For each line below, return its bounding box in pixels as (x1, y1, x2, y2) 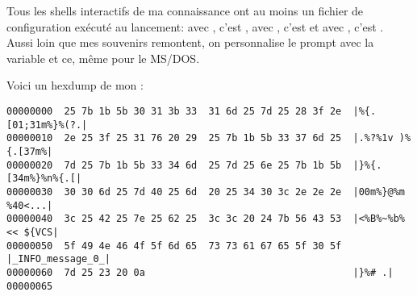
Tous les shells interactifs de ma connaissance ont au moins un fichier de (6, 2, 364, 19)
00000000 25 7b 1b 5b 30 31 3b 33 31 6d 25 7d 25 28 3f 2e (6, 105, 342, 117)
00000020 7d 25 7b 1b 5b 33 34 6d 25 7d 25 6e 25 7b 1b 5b (6, 159, 342, 171)
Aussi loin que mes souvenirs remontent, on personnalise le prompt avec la (6, 34, 374, 51)
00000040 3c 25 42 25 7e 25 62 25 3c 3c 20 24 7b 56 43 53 (6, 213, 342, 225)
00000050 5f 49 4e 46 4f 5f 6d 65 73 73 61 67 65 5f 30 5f (6, 240, 342, 252)
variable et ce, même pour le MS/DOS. (6, 49, 200, 66)
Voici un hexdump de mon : (6, 77, 144, 94)
